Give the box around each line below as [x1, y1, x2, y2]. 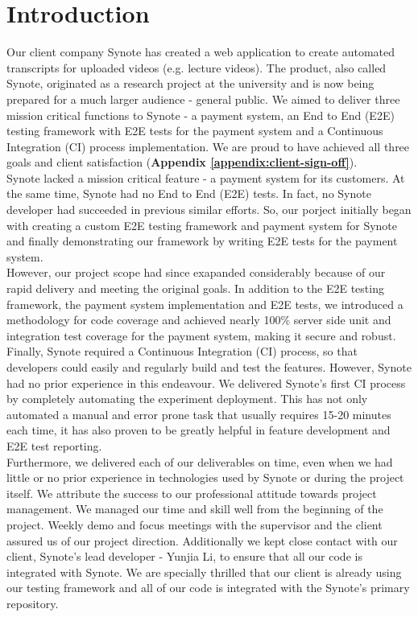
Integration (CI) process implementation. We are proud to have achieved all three [6, 138, 410, 154]
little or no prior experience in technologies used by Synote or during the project [6, 469, 404, 486]
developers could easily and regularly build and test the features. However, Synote [6, 359, 412, 375]
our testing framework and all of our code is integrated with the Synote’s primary [6, 579, 410, 596]
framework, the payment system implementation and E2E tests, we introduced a [6, 295, 404, 312]
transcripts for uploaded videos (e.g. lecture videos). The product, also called [6, 59, 387, 76]
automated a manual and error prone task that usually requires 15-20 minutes [6, 405, 391, 422]
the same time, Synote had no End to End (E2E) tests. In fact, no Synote [6, 185, 371, 202]
